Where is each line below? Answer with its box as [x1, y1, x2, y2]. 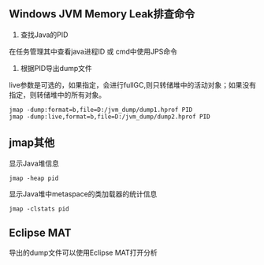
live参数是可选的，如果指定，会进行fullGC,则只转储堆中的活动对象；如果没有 [9, 80, 257, 89]
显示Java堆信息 [9, 159, 60, 168]
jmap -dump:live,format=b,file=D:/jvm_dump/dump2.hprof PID [9, 113, 211, 121]
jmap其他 [9, 136, 55, 150]
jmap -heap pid [9, 174, 59, 182]
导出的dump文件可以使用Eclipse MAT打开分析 [9, 248, 158, 258]
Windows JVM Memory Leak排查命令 [9, 7, 195, 21]
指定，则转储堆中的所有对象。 [9, 90, 106, 99]
